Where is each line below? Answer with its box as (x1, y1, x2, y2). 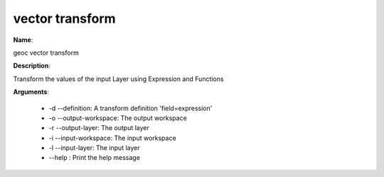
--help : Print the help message (48, 154, 140, 162)
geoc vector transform (13, 48, 80, 57)
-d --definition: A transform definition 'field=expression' (48, 104, 213, 112)
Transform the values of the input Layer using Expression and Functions (13, 75, 224, 83)
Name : (13, 36, 33, 44)
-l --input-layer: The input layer (48, 144, 140, 152)
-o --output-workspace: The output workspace (48, 114, 188, 122)
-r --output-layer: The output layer (48, 124, 149, 132)
